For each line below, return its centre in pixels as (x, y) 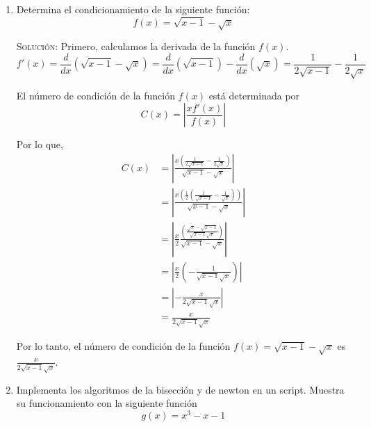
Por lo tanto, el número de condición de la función (123, 346)
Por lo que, (40, 144)
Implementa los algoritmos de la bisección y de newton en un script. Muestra (180, 389)
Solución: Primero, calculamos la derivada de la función (136, 46)
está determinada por (254, 95)
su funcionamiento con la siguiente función (107, 403)
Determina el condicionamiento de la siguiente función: (133, 9)
